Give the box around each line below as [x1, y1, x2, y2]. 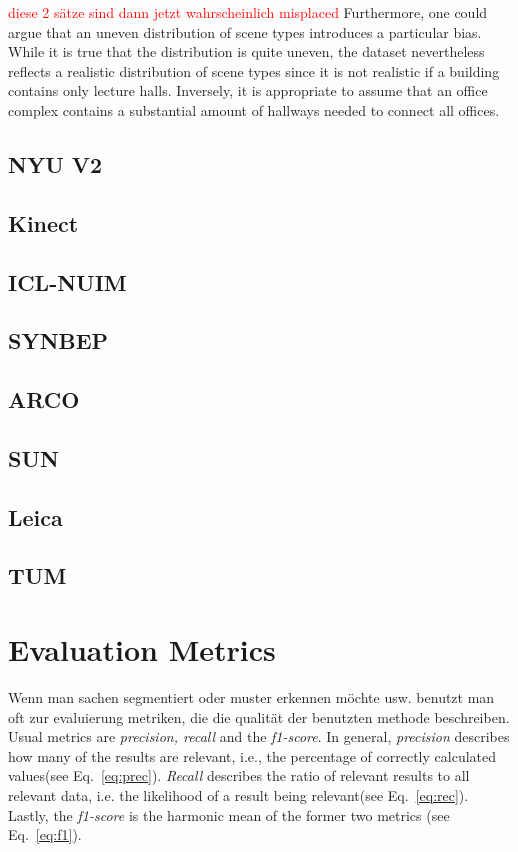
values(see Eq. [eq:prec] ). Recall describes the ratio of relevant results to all [8, 765, 470, 786]
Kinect [8, 207, 79, 238]
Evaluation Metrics [8, 629, 276, 669]
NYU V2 [8, 148, 103, 179]
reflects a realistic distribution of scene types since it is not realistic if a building [8, 60, 500, 81]
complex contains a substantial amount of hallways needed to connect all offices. [8, 99, 500, 120]
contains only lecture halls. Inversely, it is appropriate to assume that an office [8, 80, 488, 101]
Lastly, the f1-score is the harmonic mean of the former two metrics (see [8, 804, 450, 825]
